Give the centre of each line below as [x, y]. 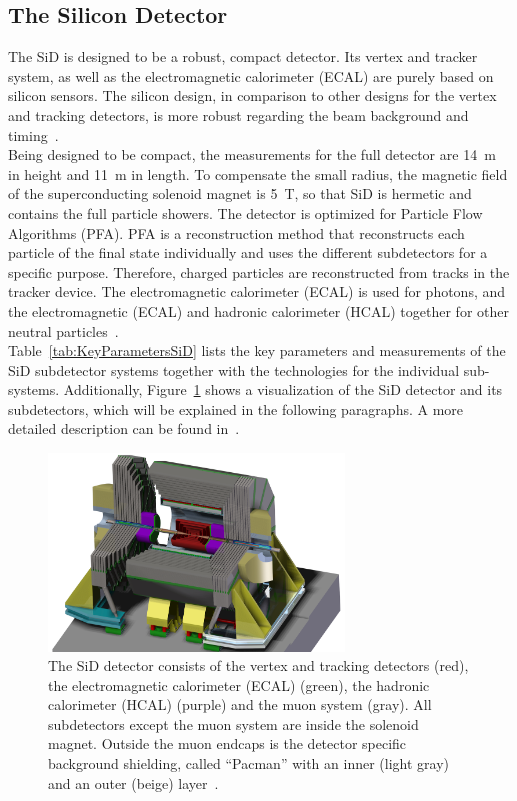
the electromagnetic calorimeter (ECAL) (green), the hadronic [239, 684]
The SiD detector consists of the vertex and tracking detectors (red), [258, 665]
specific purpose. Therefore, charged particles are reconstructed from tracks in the [259, 271]
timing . [33, 134]
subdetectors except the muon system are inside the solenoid [233, 723]
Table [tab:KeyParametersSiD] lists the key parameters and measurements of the [257, 350]
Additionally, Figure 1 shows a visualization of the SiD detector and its [283, 389]
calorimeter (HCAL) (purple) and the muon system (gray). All [240, 704]
